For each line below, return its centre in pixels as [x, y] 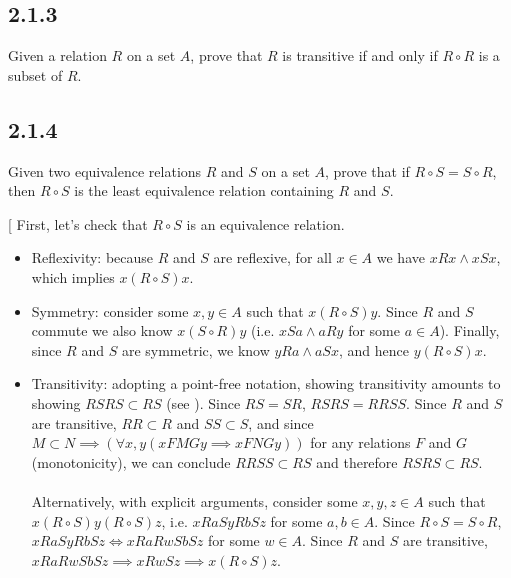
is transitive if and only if [360, 55]
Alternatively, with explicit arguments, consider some [194, 500]
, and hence [373, 349]
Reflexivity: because [92, 257]
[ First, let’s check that [78, 223]
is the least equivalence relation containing [204, 190]
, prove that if [367, 170]
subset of [35, 74]
